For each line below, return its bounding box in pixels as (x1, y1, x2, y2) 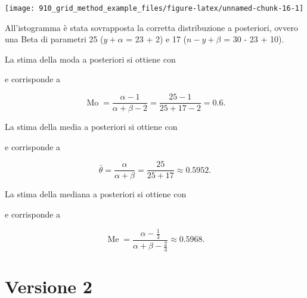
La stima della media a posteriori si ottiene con (5, 120, 178, 133)
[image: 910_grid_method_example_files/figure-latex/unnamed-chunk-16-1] (5, 4, 304, 13)
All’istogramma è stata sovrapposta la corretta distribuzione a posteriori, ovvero (5, 21, 298, 33)
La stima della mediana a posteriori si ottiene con (5, 188, 187, 200)
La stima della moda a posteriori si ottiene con (5, 52, 176, 65)
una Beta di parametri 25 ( (5, 33, 104, 45)
